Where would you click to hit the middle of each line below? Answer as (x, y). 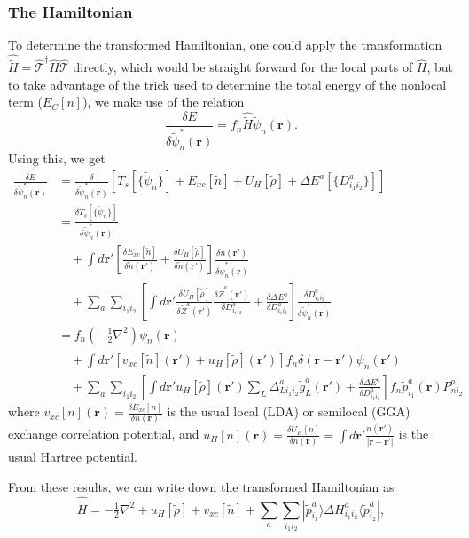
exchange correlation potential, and (104, 434)
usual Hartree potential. (73, 456)
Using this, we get (57, 158)
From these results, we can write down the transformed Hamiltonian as (201, 486)
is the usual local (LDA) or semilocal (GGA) (289, 411)
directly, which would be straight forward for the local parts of (243, 67)
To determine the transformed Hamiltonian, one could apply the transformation (225, 45)
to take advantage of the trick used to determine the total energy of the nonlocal (227, 84)
